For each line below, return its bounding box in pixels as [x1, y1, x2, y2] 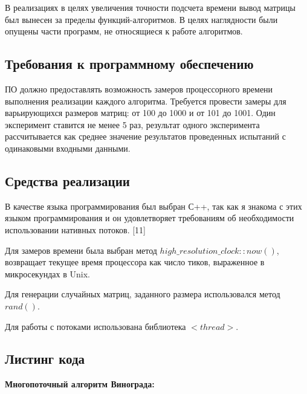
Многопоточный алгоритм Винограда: [5, 378, 155, 390]
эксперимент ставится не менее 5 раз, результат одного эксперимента [5, 118, 260, 131]
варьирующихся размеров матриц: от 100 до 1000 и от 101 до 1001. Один [5, 106, 276, 119]
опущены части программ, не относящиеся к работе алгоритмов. [5, 25, 243, 37]
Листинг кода [5, 349, 85, 368]
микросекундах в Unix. [5, 267, 90, 280]
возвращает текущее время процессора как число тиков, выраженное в [5, 256, 265, 268]
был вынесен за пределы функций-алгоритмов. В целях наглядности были [5, 13, 278, 25]
